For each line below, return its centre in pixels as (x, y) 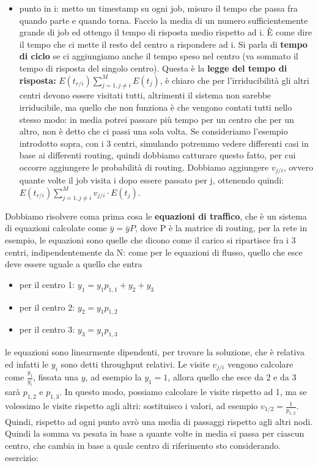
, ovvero (298, 167)
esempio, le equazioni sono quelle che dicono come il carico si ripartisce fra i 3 (150, 239)
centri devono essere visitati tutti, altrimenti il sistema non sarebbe (145, 95)
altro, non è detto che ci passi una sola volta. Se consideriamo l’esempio (153, 131)
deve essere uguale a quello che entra (74, 264)
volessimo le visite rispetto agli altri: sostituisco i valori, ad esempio (131, 406)
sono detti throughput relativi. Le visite (135, 364)
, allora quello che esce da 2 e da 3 (232, 377)
